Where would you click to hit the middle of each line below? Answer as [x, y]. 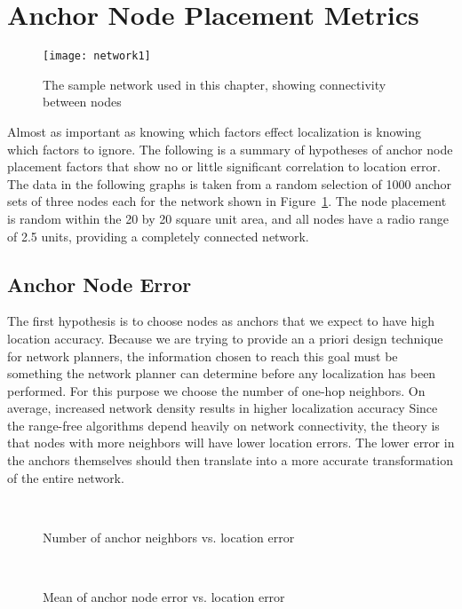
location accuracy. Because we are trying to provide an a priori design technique [225, 338]
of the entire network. [66, 477]
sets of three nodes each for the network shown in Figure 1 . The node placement [227, 201]
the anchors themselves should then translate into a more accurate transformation [230, 460]
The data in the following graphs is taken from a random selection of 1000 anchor [230, 183]
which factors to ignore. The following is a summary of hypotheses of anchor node [230, 149]
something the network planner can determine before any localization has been [222, 373]
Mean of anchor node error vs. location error [164, 597]
